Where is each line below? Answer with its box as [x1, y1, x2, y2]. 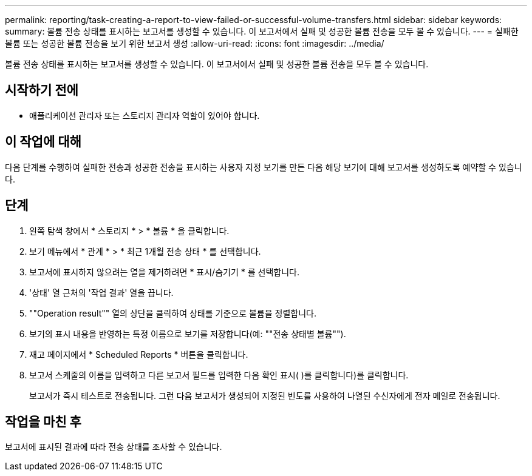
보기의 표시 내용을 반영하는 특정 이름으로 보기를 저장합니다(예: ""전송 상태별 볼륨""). [29, 328, 346, 339]
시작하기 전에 [5, 82, 78, 98]
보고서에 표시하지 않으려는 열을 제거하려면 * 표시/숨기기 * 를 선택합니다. [29, 266, 299, 277]
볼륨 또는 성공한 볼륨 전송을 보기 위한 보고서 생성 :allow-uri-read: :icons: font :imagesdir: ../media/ [5, 38, 384, 49]
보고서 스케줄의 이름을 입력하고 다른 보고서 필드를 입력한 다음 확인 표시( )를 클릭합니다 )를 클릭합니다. [29, 369, 409, 380]
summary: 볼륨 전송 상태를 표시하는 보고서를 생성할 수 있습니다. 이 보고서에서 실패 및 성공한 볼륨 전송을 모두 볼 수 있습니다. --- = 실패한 [5, 26, 519, 36]
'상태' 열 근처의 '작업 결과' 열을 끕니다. [29, 287, 174, 298]
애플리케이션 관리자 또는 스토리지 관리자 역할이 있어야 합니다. [29, 110, 260, 121]
